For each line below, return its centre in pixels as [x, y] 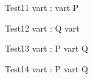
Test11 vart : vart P [42, 7]
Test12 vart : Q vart [42, 28]
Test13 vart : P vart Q [46, 48]
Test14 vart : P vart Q [46, 68]
